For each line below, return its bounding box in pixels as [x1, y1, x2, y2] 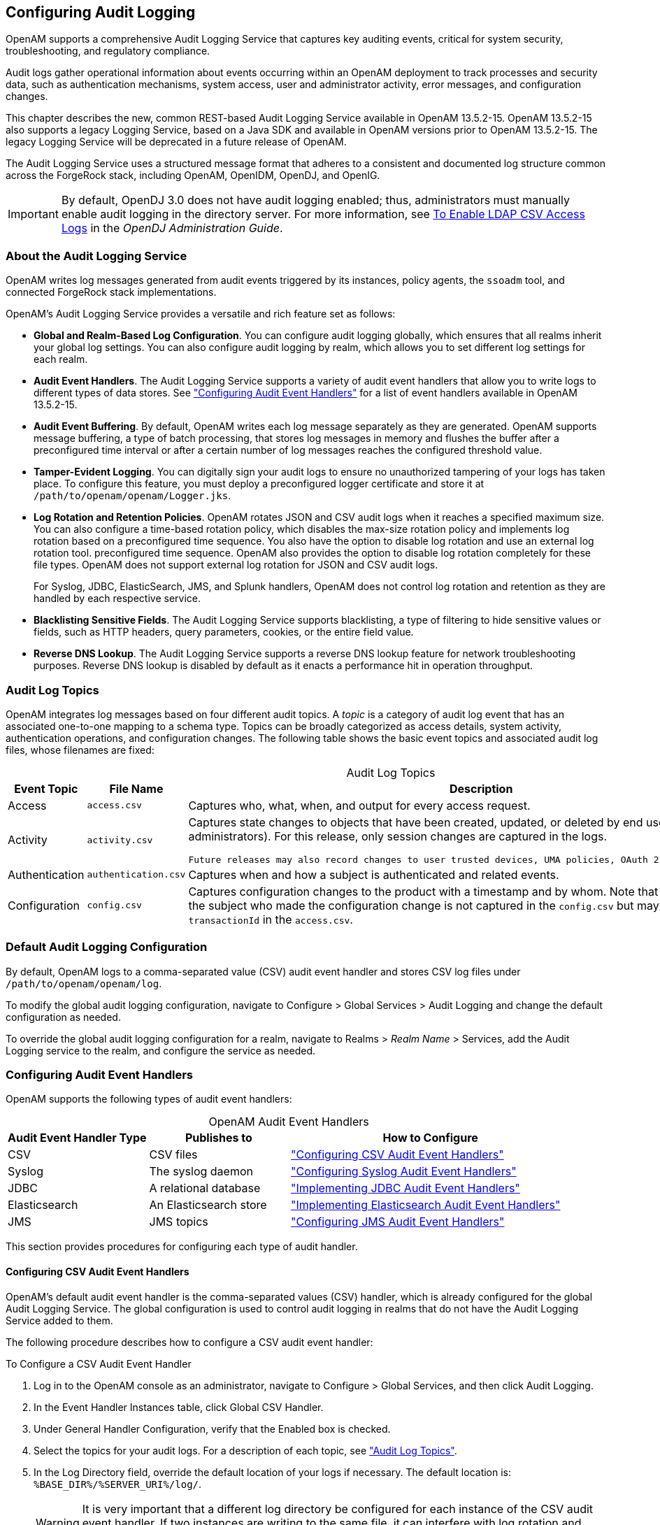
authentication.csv [87, 869, 186, 880]
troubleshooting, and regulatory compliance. [6, 45, 210, 57]
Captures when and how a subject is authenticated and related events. [188, 867, 559, 882]
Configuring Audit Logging [6, 3, 196, 21]
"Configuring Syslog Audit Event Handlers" [291, 1164, 517, 1179]
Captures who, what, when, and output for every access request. [188, 798, 531, 812]
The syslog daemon [149, 1164, 253, 1179]
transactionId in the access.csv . [188, 912, 353, 926]
